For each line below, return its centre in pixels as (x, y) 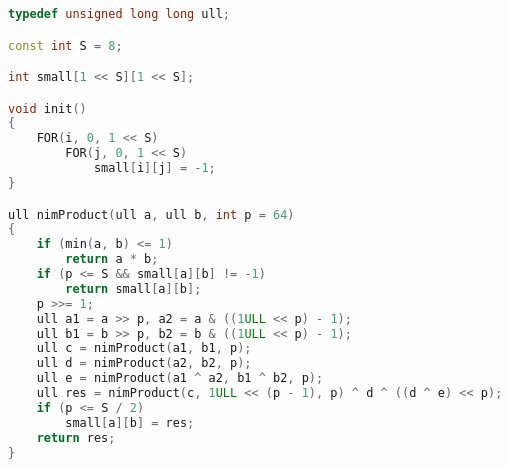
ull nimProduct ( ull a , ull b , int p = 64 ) (151, 214)
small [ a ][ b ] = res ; (130, 422)
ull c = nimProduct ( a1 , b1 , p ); (144, 348)
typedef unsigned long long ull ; (119, 14)
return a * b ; (112, 259)
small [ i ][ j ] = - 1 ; (154, 168)
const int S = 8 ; (65, 45)
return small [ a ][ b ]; (133, 288)
